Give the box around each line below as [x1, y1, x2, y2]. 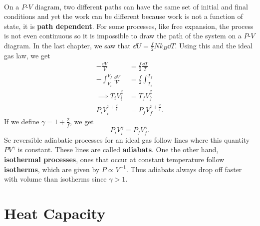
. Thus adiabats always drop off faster [126, 164, 242, 174]
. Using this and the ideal [175, 40, 253, 50]
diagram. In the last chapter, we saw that [4, 40, 131, 50]
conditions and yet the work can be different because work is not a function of [4, 11, 243, 21]
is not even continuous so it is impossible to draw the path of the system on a [4, 30, 242, 41]
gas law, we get [4, 50, 50, 60]
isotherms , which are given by [4, 164, 100, 174]
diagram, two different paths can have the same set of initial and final [34, 1, 248, 11]
